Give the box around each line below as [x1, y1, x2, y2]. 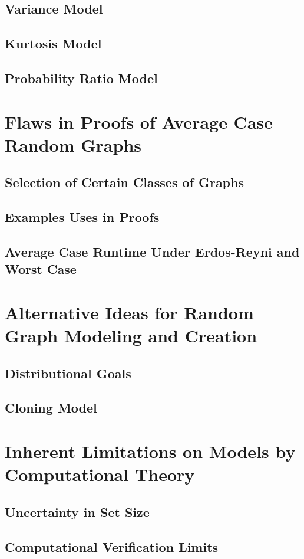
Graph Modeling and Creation [5, 323, 257, 348]
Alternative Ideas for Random [5, 300, 254, 324]
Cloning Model [5, 398, 97, 417]
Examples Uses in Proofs [5, 208, 160, 226]
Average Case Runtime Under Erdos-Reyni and [5, 242, 300, 260]
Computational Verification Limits [5, 537, 219, 555]
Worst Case [5, 260, 77, 278]
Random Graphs [5, 132, 141, 156]
